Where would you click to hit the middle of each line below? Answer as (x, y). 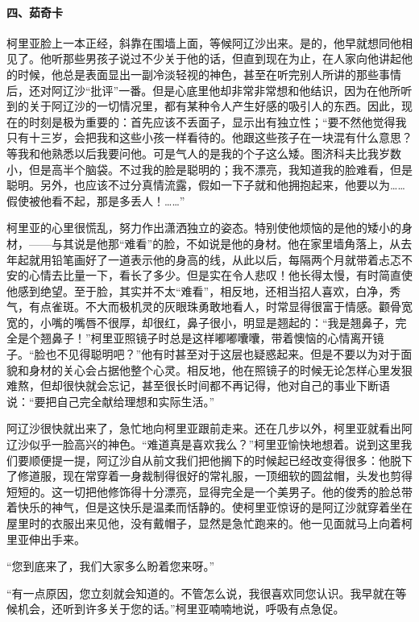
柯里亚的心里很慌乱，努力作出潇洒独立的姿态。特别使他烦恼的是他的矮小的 (204, 228)
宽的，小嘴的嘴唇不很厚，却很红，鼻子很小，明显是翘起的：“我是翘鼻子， (201, 322)
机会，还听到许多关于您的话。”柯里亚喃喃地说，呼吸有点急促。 (181, 609)
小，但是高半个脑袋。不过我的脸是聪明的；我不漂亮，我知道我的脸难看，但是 (209, 169)
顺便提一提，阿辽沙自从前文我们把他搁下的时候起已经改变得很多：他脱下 (220, 460)
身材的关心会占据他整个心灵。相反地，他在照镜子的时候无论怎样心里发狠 (220, 369)
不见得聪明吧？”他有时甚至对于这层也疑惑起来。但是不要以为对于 (229, 354)
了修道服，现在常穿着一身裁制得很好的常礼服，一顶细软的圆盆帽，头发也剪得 (209, 476)
